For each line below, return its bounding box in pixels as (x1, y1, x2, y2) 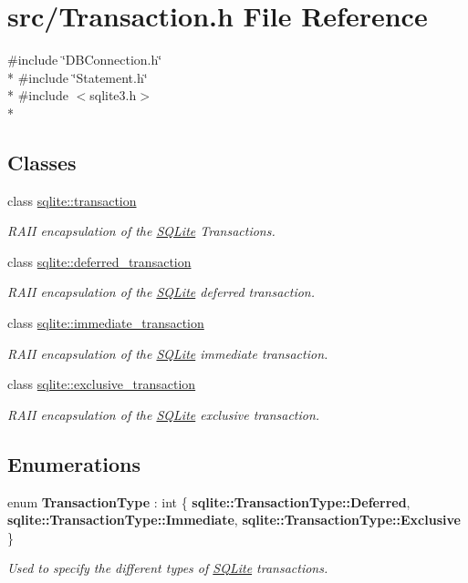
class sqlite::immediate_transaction (7, 313, 204, 332)
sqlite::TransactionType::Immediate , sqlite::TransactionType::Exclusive (7, 510, 461, 529)
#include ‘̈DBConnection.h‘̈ (7, 50, 162, 69)
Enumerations (7, 449, 141, 477)
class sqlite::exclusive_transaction (7, 374, 196, 394)
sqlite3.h (89, 86, 137, 105)
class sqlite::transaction (7, 190, 137, 210)
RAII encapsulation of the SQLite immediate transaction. (7, 343, 328, 363)
